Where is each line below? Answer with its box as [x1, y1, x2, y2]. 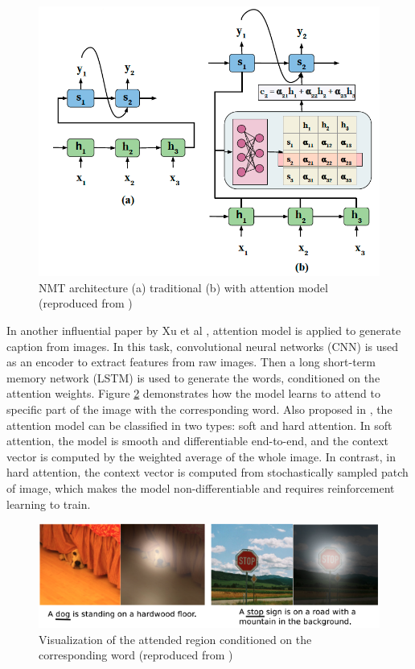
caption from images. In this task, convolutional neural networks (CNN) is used [6, 337, 399, 354]
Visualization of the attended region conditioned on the [39, 630, 312, 647]
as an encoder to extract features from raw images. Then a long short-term [6, 353, 376, 370]
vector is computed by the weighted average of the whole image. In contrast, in [6, 448, 396, 465]
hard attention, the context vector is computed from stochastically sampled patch [6, 464, 409, 481]
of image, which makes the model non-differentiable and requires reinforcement [6, 479, 395, 496]
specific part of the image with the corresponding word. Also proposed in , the [6, 401, 392, 418]
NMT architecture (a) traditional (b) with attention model [39, 279, 328, 295]
